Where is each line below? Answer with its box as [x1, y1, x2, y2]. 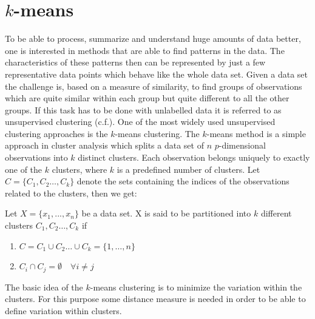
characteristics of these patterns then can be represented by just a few [5, 56, 266, 69]
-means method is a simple [206, 127, 306, 139]
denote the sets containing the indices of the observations [76, 175, 290, 187]
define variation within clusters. [5, 304, 122, 317]
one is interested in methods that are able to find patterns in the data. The [5, 44, 285, 56]
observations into [5, 151, 68, 164]
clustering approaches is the [5, 127, 108, 139]
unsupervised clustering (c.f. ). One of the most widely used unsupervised [5, 115, 276, 128]
